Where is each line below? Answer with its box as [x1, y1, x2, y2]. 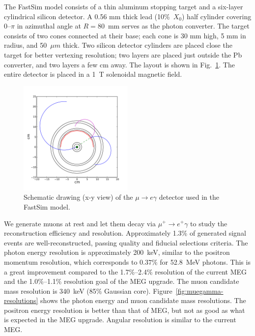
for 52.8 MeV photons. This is [160, 256, 251, 267]
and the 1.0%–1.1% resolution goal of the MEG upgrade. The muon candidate [4, 276, 239, 286]
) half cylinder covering [181, 11, 252, 21]
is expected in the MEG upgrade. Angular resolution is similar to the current [4, 314, 236, 325]
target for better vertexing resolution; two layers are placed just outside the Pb [4, 49, 242, 60]
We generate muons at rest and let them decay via [4, 218, 156, 228]
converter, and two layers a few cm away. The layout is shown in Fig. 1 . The [4, 59, 235, 69]
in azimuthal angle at [17, 21, 81, 31]
